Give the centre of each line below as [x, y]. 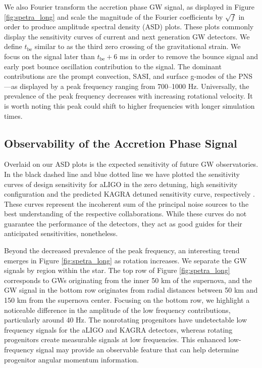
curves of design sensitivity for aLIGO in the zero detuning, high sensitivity [121, 184]
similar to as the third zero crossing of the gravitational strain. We [138, 46]
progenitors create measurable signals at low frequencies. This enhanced [115, 339]
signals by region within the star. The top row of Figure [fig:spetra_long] [117, 270]
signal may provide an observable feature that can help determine [138, 350]
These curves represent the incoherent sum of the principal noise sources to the [126, 203]
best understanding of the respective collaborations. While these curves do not [125, 214]
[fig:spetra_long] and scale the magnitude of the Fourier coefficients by [114, 16]
